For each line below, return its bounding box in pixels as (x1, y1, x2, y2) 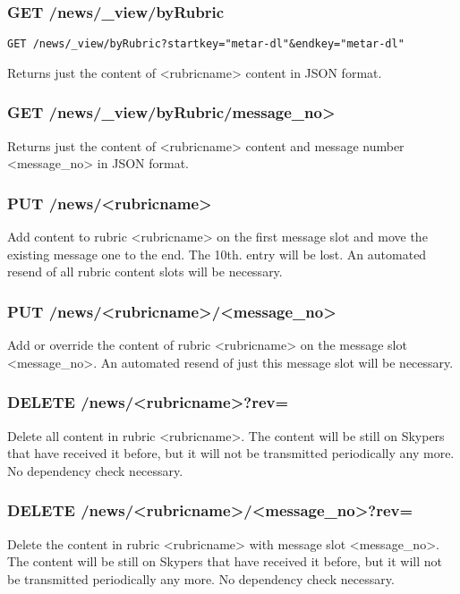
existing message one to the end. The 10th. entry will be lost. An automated (7, 244, 427, 263)
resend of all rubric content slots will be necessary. (7, 262, 283, 281)
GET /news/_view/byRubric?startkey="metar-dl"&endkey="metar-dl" (7, 38, 405, 51)
